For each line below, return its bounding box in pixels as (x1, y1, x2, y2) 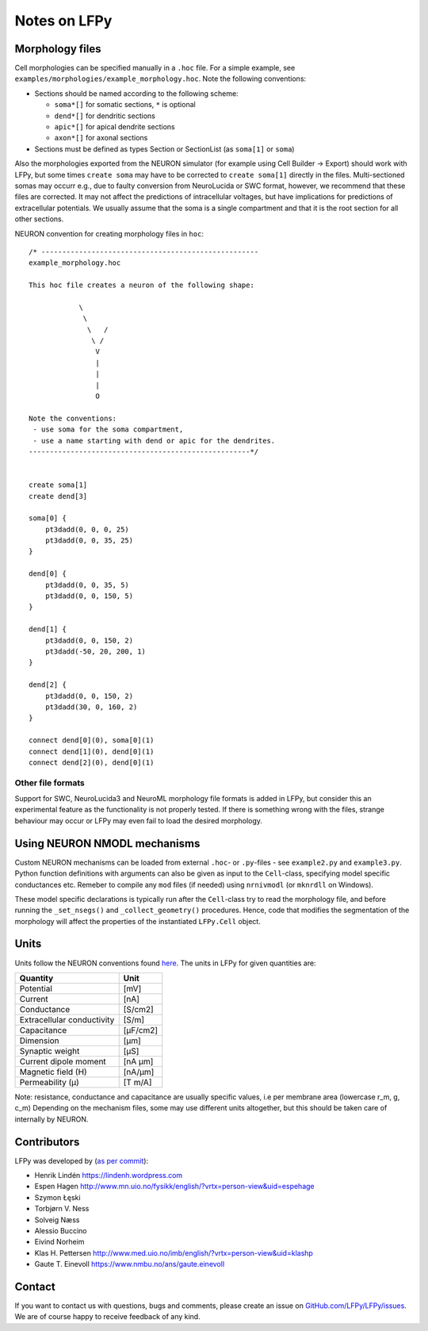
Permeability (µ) (19, 1076, 79, 1087)
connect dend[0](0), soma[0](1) (29, 736, 155, 745)
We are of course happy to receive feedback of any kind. (14, 1312, 201, 1321)
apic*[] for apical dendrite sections (54, 122, 175, 132)
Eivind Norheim (34, 1237, 85, 1247)
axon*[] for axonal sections (54, 133, 148, 143)
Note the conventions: (29, 413, 117, 423)
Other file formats (14, 777, 85, 788)
